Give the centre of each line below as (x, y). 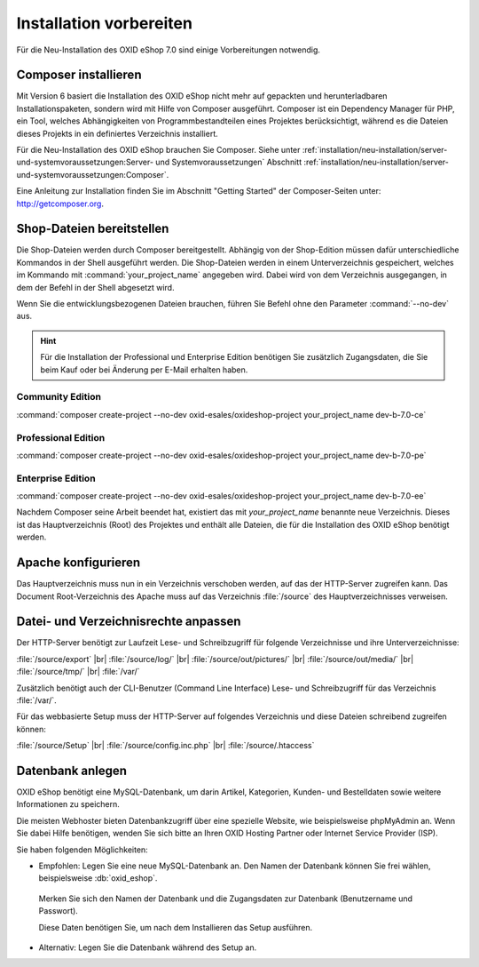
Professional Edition (61, 437)
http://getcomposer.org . (60, 204)
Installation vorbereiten (104, 23)
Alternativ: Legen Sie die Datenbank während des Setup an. (148, 947)
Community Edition (59, 397)
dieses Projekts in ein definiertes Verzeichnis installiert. (118, 133)
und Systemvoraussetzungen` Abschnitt (228, 162)
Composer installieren (79, 75)
